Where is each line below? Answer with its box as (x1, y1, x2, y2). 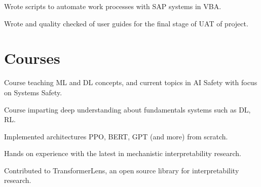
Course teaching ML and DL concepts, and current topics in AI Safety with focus (4, 77, 257, 88)
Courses (4, 48, 60, 68)
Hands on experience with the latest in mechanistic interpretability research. (4, 148, 241, 159)
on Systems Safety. (4, 87, 62, 97)
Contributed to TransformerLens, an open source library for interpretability (4, 165, 239, 175)
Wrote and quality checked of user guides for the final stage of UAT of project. (4, 18, 248, 28)
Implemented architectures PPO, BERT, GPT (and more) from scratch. (4, 131, 228, 141)
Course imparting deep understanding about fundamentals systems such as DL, (4, 104, 251, 115)
